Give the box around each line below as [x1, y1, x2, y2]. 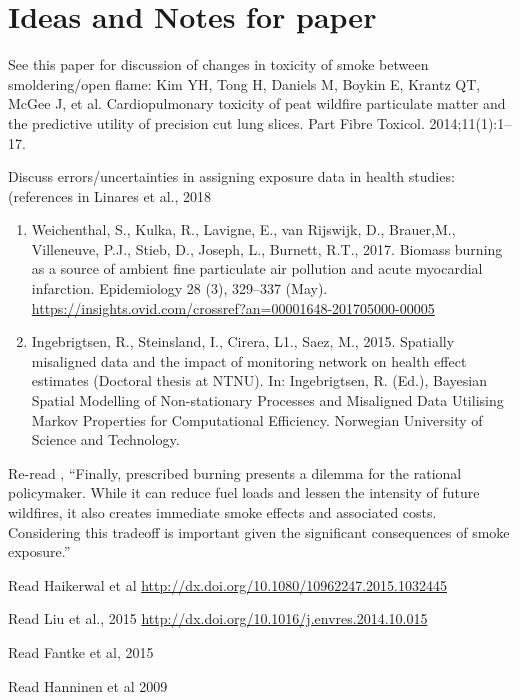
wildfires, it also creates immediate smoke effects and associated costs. [8, 502, 437, 522]
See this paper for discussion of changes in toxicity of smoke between [8, 54, 429, 75]
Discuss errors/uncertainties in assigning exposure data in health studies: [8, 166, 455, 187]
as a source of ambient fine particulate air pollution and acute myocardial [31, 258, 483, 279]
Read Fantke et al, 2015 [8, 641, 154, 662]
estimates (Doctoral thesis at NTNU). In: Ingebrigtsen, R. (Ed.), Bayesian [31, 370, 487, 391]
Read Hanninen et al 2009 [8, 675, 168, 696]
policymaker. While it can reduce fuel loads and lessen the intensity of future [8, 482, 480, 503]
